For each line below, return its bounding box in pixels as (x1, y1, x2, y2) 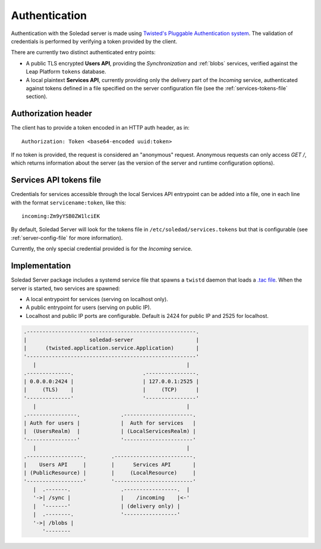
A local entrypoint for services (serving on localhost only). (26, 295, 169, 302)
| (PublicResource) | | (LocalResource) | (23, 469, 196, 477)
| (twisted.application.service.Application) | (23, 345, 199, 352)
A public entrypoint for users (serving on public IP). (26, 304, 152, 311)
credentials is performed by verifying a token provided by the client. (11, 37, 178, 45)
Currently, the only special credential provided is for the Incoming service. (11, 245, 193, 253)
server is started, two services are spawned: (11, 285, 120, 292)
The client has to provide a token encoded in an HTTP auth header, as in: (11, 124, 190, 131)
